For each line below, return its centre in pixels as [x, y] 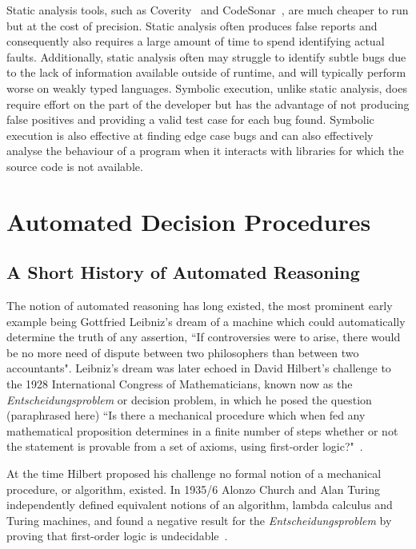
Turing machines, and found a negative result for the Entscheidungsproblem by [199, 520]
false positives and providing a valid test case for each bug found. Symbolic [190, 119]
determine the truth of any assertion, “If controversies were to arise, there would [204, 337]
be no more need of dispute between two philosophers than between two [183, 352]
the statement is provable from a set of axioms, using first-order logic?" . [185, 446]
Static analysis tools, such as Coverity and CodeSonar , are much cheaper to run [208, 10]
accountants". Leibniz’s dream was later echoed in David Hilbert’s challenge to [199, 368]
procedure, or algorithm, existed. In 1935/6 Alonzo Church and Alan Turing [194, 489]
